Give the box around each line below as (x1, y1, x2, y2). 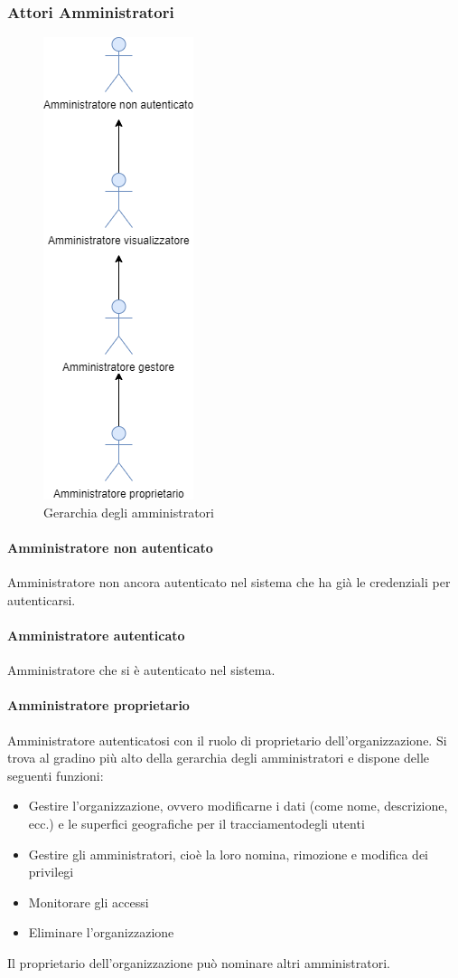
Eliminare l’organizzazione (28, 923, 174, 942)
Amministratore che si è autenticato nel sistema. (7, 660, 276, 679)
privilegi (28, 862, 74, 881)
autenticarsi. (7, 590, 76, 609)
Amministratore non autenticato (7, 538, 213, 556)
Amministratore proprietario (7, 696, 190, 715)
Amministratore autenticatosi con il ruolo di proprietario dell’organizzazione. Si (7, 730, 447, 749)
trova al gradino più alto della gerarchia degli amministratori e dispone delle (7, 748, 430, 767)
